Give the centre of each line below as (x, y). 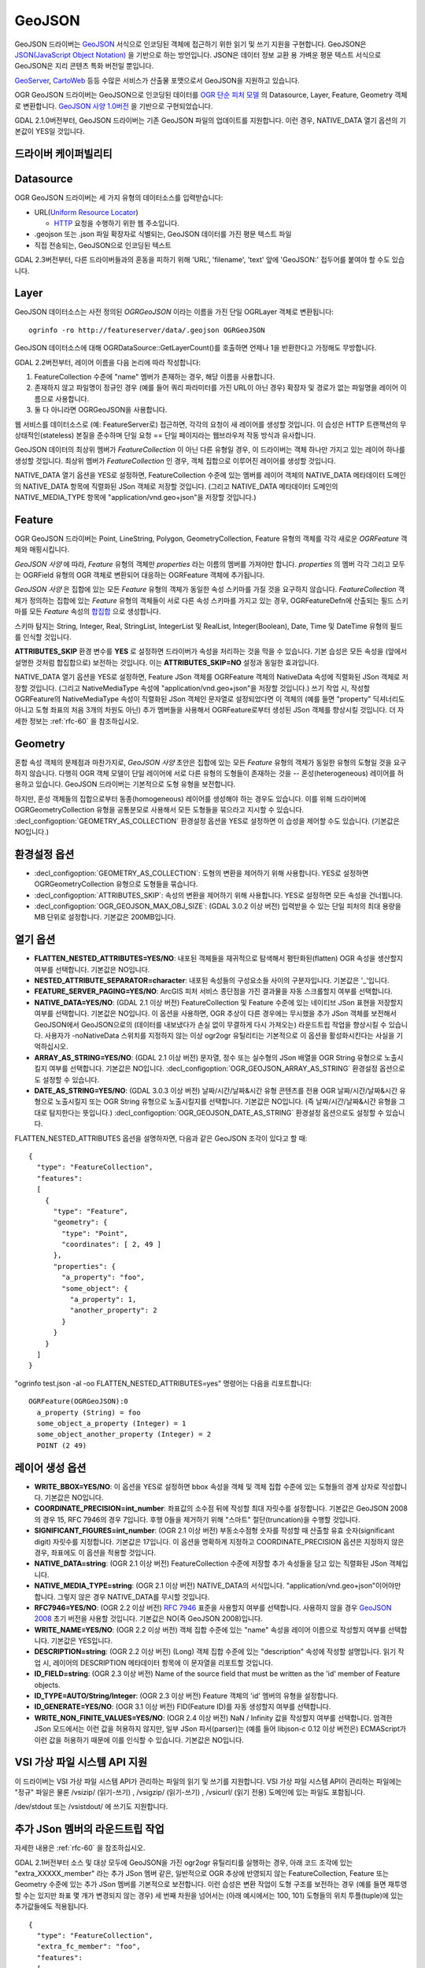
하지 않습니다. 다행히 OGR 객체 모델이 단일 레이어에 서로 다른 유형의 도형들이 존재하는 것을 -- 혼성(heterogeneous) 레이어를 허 (209, 773)
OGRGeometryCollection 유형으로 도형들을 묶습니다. (116, 884)
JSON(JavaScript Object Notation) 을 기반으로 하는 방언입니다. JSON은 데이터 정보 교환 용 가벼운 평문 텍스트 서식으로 (198, 54)
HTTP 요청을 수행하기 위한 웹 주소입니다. (117, 223)
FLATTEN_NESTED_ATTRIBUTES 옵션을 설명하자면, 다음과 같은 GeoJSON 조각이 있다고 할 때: (161, 1138)
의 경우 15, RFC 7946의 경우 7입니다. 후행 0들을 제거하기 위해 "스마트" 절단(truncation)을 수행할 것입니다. (197, 1519)
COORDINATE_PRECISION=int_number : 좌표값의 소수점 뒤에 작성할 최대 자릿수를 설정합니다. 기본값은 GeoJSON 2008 (221, 1508)
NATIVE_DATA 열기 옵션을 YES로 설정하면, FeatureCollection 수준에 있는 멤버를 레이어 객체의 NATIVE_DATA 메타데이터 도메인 (211, 475)
